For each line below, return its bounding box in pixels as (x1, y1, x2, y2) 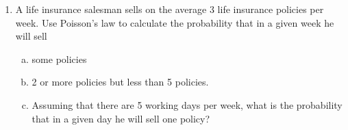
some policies (32, 51, 87, 66)
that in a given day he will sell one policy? (32, 111, 210, 125)
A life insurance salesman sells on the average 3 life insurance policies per (15, 2, 324, 16)
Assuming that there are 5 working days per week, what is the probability (32, 97, 343, 112)
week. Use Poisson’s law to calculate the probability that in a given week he (15, 15, 334, 29)
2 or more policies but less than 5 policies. (32, 75, 209, 89)
